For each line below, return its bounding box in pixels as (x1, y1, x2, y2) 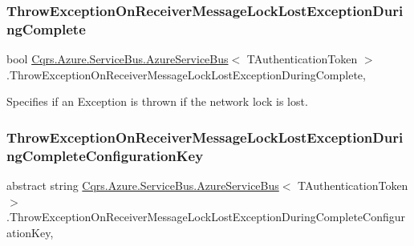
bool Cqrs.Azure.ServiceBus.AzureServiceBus (6, 50, 229, 67)
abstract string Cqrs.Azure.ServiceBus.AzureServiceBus (6, 177, 279, 194)
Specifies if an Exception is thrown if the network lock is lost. (6, 93, 308, 110)
